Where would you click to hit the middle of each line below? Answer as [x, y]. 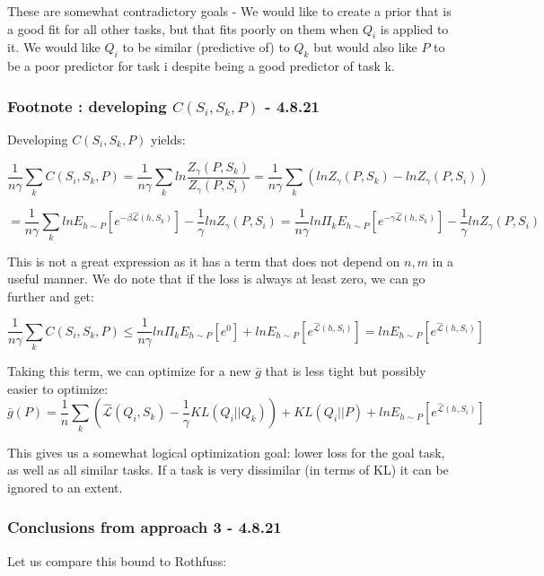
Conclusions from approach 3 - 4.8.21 [145, 527]
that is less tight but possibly [346, 371]
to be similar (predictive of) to [206, 47]
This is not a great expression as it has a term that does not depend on [204, 261]
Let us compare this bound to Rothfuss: [117, 560]
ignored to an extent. [65, 487]
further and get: [51, 296]
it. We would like [54, 47]
